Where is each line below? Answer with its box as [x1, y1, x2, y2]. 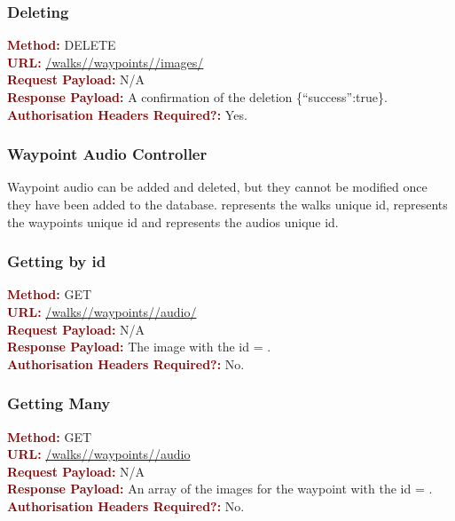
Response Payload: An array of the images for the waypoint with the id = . [7, 479, 433, 498]
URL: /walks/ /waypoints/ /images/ [7, 52, 204, 71]
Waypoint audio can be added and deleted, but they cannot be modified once [7, 178, 428, 196]
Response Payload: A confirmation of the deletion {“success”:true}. [7, 88, 388, 106]
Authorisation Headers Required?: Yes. [7, 105, 247, 123]
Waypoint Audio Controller [7, 143, 208, 165]
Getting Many [7, 392, 111, 414]
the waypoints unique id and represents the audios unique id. [7, 212, 339, 231]
